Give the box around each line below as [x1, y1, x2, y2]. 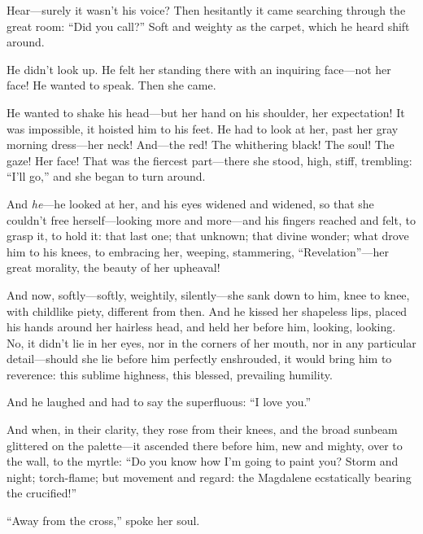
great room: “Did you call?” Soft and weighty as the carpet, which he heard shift [7, 17, 410, 34]
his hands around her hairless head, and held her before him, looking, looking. [7, 318, 396, 335]
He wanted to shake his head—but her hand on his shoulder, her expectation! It [7, 103, 405, 120]
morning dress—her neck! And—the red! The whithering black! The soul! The [7, 136, 395, 153]
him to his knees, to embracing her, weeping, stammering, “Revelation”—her [7, 243, 389, 260]
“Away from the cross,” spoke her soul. [7, 512, 200, 529]
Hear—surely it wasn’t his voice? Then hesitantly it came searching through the [7, 2, 406, 18]
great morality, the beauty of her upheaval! [7, 259, 220, 276]
